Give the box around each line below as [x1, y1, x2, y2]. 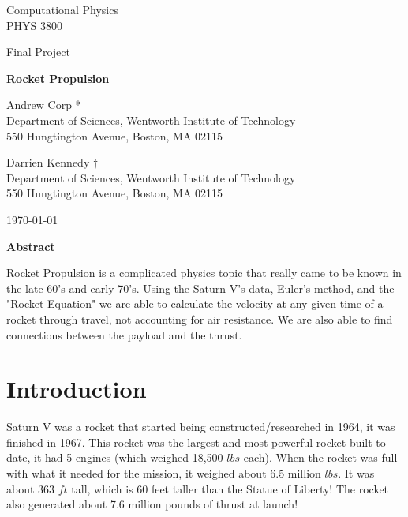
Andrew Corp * [6, 96, 81, 113]
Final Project [6, 43, 70, 60]
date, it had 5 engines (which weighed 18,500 [6, 449, 223, 466]
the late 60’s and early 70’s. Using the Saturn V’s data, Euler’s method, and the [6, 279, 395, 296]
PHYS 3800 [6, 17, 62, 33]
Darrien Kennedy [6, 154, 90, 170]
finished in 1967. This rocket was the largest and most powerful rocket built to [6, 433, 386, 450]
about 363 [6, 480, 55, 496]
